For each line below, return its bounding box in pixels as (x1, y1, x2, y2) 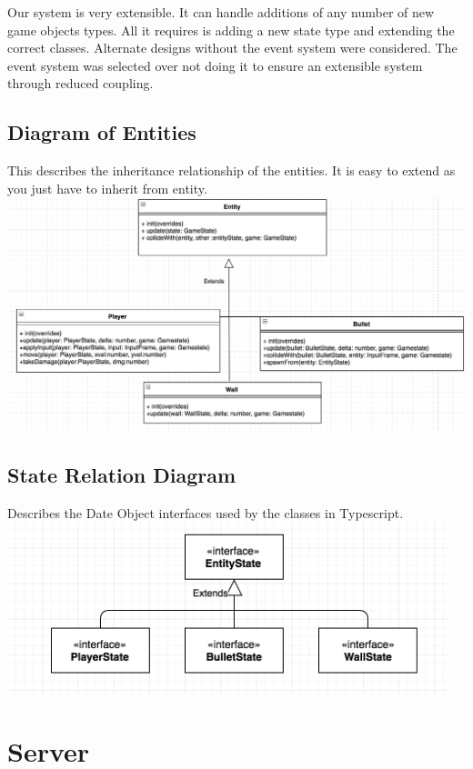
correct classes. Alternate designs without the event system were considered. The (7, 38, 458, 57)
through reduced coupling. (7, 74, 154, 93)
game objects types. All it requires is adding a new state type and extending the (7, 20, 455, 39)
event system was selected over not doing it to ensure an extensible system (7, 55, 423, 75)
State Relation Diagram (7, 460, 236, 488)
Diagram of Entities (7, 118, 196, 146)
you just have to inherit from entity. (7, 178, 207, 197)
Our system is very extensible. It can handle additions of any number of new (7, 3, 435, 21)
